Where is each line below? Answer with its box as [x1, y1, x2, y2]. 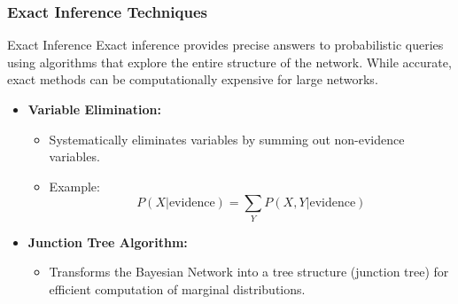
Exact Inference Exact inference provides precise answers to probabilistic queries [7, 35, 444, 54]
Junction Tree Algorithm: [27, 232, 188, 251]
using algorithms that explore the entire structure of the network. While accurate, [7, 52, 452, 71]
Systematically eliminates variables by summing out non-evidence [49, 129, 405, 148]
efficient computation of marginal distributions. [49, 279, 306, 298]
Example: [49, 176, 100, 195]
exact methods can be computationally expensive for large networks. [7, 70, 378, 89]
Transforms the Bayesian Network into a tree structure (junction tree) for [49, 262, 449, 281]
